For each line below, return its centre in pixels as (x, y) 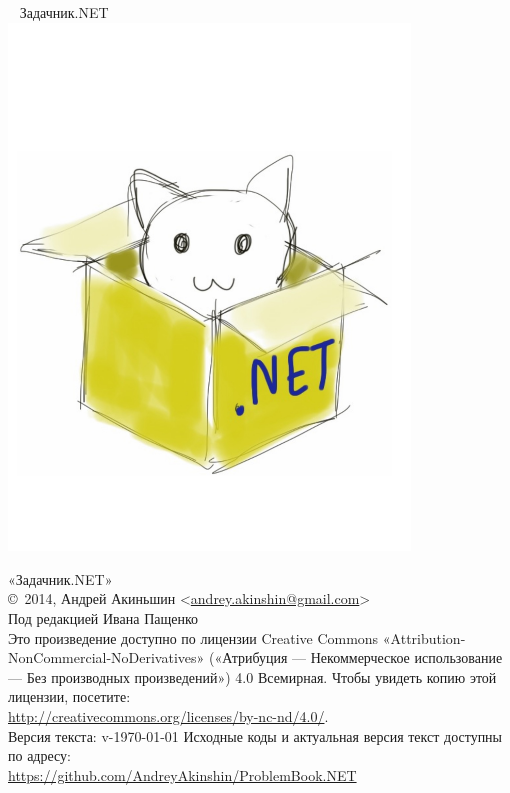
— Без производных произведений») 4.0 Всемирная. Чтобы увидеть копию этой (252, 676)
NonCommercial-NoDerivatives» (106, 657)
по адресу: (39, 755)
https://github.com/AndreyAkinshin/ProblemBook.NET (182, 774)
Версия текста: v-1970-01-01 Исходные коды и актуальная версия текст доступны (255, 735)
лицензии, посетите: (69, 696)
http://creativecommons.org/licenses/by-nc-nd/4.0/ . (168, 715)
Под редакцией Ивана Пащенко (103, 618)
